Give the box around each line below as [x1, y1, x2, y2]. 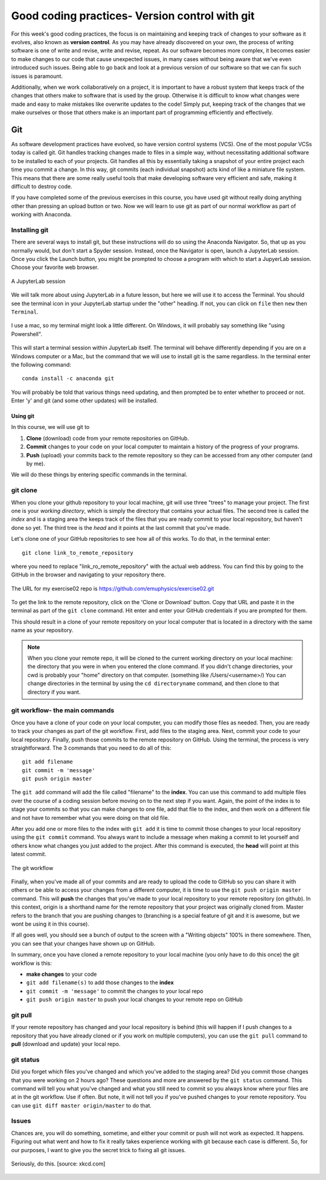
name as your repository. [11, 627, 74, 634]
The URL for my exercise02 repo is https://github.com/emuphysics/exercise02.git [11, 585, 214, 592]
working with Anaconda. [11, 211, 72, 218]
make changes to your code [26, 970, 97, 978]
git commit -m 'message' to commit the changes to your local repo [26, 987, 203, 995]
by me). [26, 460, 45, 468]
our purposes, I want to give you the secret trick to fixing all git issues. [11, 1146, 187, 1153]
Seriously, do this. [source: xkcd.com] [11, 1160, 106, 1167]
